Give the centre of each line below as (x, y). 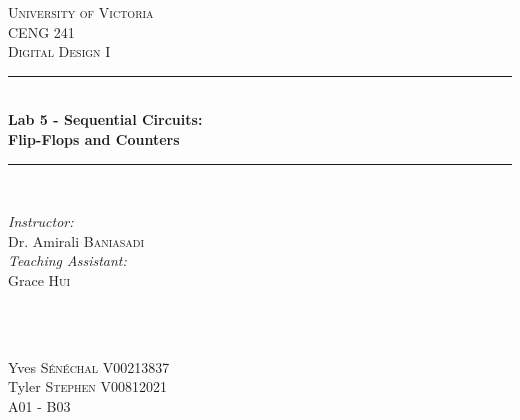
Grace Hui (39, 279)
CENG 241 (41, 31)
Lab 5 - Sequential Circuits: (105, 119)
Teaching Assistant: (67, 260)
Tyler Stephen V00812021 (87, 386)
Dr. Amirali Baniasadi (76, 240)
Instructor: (41, 221)
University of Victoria (81, 12)
